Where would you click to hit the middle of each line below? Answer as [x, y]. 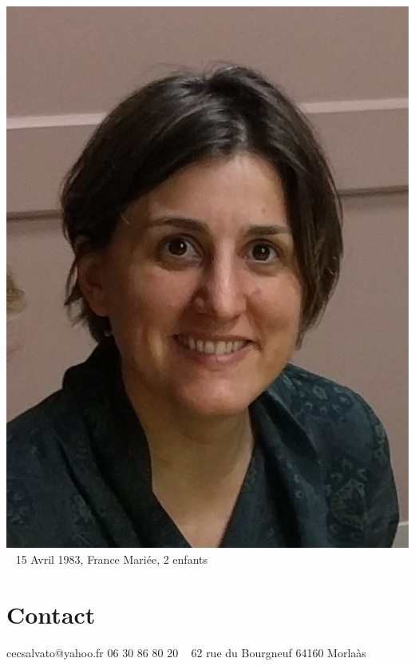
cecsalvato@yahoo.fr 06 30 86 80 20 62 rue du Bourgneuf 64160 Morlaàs [186, 652]
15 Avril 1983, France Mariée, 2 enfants [111, 559]
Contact [51, 614]
